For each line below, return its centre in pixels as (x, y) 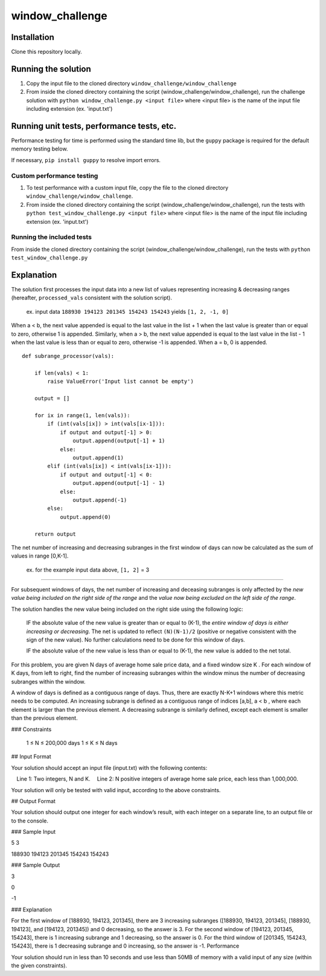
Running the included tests (51, 237)
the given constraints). (39, 966)
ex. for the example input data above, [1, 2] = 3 (88, 570)
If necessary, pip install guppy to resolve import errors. (86, 160)
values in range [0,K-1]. (40, 556)
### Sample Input (34, 832)
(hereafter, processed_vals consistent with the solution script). (91, 298)
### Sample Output (36, 865)
